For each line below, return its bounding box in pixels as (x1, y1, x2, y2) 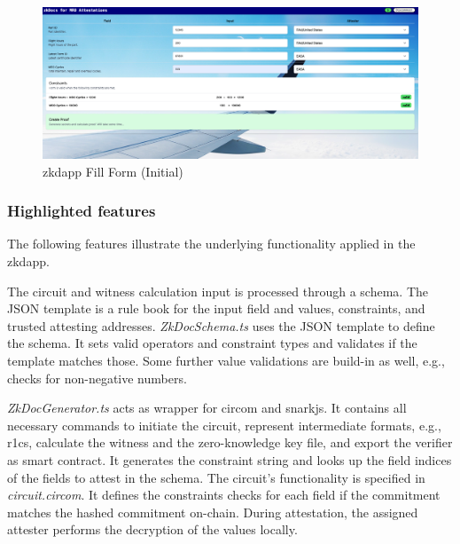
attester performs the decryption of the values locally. (7, 520, 298, 539)
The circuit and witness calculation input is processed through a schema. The (7, 281, 429, 300)
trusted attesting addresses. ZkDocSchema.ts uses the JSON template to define (7, 316, 435, 335)
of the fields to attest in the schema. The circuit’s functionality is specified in (7, 468, 425, 486)
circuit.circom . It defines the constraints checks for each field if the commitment (7, 485, 441, 504)
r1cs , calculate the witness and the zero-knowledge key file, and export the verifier (7, 433, 453, 452)
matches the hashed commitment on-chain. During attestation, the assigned (7, 502, 418, 521)
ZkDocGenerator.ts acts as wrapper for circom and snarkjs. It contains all (7, 398, 407, 417)
